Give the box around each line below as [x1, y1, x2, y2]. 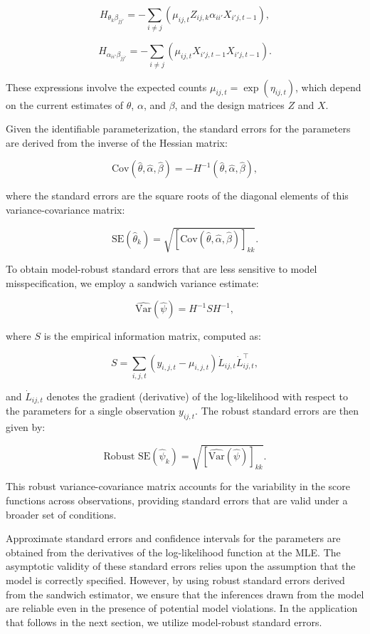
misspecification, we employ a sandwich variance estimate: [6, 275, 259, 290]
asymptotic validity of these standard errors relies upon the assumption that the [6, 558, 356, 573]
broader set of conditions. [6, 506, 117, 521]
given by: [6, 420, 46, 435]
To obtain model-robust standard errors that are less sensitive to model [6, 261, 317, 276]
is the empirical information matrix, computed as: [43, 328, 261, 343]
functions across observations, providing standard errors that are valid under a [6, 492, 348, 507]
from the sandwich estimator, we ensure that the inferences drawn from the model [6, 586, 364, 601]
